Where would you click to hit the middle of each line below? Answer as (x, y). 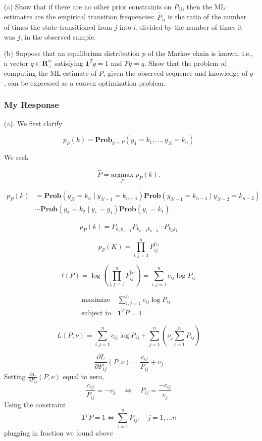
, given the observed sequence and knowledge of (175, 73)
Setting (15, 376)
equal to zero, (83, 376)
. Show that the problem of (185, 63)
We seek (16, 157)
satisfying (69, 63)
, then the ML (204, 6)
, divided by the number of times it (189, 27)
